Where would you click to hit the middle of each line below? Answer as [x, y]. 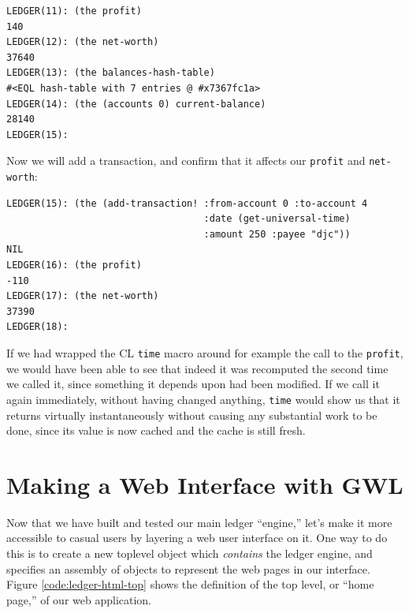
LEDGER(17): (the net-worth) [83, 296]
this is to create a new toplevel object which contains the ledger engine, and [190, 553]
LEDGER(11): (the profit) [74, 11]
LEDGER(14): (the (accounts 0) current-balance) [136, 104]
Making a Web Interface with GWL [205, 484]
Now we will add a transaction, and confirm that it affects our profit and [186, 161]
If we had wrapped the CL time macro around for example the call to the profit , [205, 353]
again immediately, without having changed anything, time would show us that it [203, 399]
